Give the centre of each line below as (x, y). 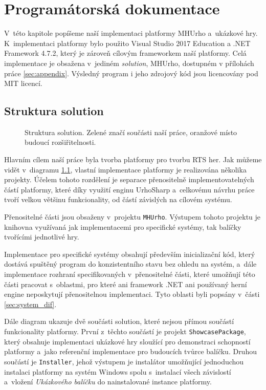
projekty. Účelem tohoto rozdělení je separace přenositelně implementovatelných (129, 179)
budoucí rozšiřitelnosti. (60, 142)
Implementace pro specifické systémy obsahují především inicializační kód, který (130, 254)
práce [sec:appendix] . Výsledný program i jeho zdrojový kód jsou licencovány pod (131, 73)
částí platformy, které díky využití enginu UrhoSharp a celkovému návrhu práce (129, 189)
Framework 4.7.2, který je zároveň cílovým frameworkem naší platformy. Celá (125, 53)
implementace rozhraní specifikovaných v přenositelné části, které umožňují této (130, 274)
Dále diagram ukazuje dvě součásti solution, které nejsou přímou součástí (119, 321)
